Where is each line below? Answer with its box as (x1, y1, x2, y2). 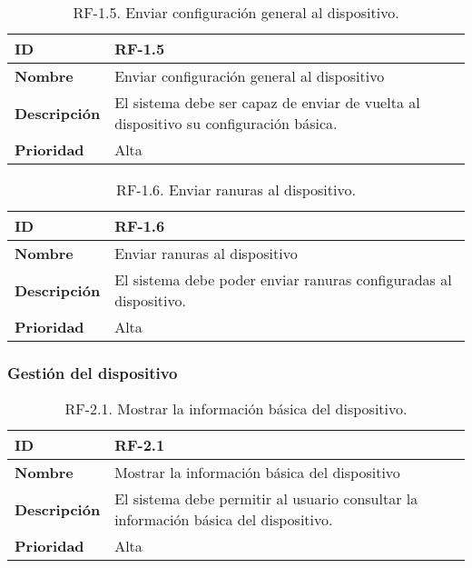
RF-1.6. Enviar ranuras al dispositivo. (116, 179, 356, 200)
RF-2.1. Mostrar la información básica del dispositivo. (64, 398, 408, 420)
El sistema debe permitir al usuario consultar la (114, 488, 418, 510)
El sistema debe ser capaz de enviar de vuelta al (114, 92, 420, 113)
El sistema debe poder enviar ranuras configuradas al (114, 269, 452, 290)
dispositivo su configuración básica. (114, 113, 338, 134)
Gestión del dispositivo (7, 361, 178, 384)
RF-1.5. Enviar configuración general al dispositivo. (73, 2, 399, 23)
